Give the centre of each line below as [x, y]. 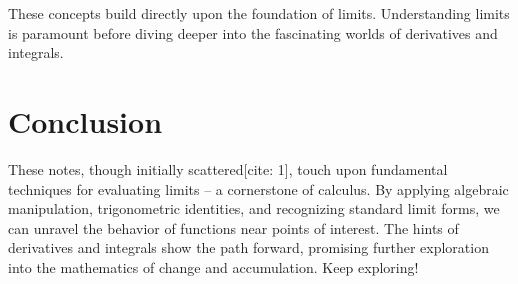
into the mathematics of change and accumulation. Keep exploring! [213, 266]
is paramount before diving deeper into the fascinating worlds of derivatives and [253, 32]
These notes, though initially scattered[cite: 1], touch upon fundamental [228, 168]
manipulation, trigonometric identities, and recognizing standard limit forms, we [254, 208]
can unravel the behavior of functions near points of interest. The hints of [233, 227]
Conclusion [85, 120]
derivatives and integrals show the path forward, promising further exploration [248, 247]
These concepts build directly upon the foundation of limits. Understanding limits [259, 13]
